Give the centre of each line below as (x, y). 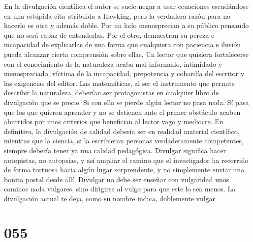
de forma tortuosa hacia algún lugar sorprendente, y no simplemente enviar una (124, 170)
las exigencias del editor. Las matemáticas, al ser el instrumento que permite (119, 83)
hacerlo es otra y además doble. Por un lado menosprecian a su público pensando (126, 25)
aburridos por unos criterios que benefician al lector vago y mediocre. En (114, 121)
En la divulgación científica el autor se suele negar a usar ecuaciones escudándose (126, 6)
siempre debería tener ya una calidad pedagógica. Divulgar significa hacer (115, 150)
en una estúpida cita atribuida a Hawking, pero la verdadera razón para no (117, 15)
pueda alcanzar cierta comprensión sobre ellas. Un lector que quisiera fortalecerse (126, 54)
